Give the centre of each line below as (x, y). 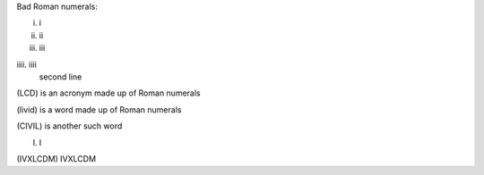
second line (60, 77)
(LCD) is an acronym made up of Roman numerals (108, 93)
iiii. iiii (27, 64)
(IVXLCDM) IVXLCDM (56, 158)
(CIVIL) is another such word (69, 126)
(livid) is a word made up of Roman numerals (99, 109)
